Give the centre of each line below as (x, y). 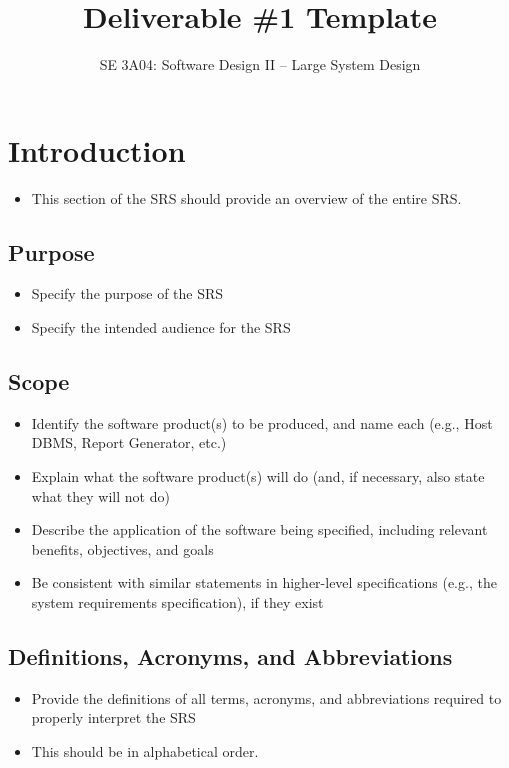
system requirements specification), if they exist (177, 602)
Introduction (97, 149)
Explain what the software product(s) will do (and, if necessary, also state (258, 476)
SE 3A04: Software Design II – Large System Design (260, 64)
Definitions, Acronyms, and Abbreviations (230, 655)
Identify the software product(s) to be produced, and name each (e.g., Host (262, 422)
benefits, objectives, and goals (122, 548)
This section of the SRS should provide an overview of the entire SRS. (246, 197)
